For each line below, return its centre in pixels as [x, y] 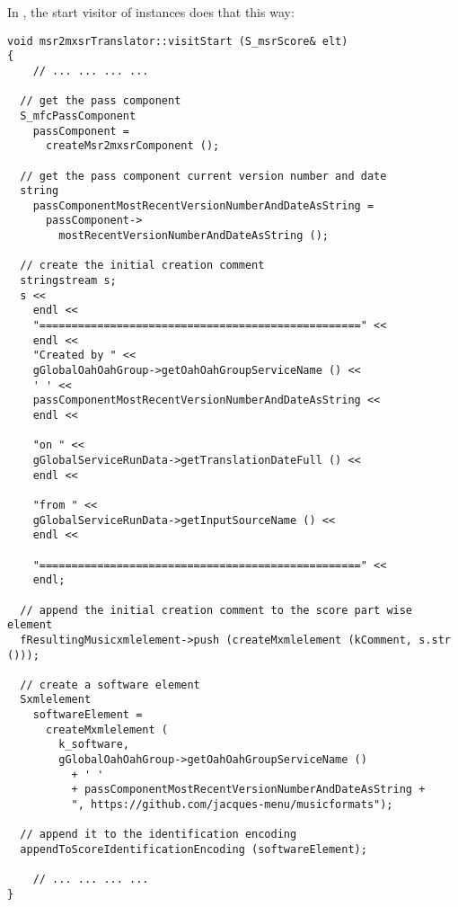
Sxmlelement [56, 700]
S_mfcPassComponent [78, 116]
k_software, [94, 745]
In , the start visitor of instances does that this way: [151, 12]
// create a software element [110, 685]
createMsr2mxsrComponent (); [132, 146]
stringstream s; [68, 281]
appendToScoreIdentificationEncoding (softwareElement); [194, 850]
